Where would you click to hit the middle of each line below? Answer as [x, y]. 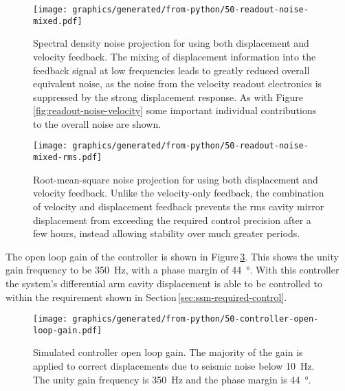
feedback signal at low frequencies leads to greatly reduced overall [171, 70]
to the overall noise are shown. [97, 123]
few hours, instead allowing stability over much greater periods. [167, 233]
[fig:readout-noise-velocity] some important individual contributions [175, 110]
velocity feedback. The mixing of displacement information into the [175, 56]
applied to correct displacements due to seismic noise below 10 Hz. [174, 366]
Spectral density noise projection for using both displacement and [171, 43]
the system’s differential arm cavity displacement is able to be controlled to [164, 283]
